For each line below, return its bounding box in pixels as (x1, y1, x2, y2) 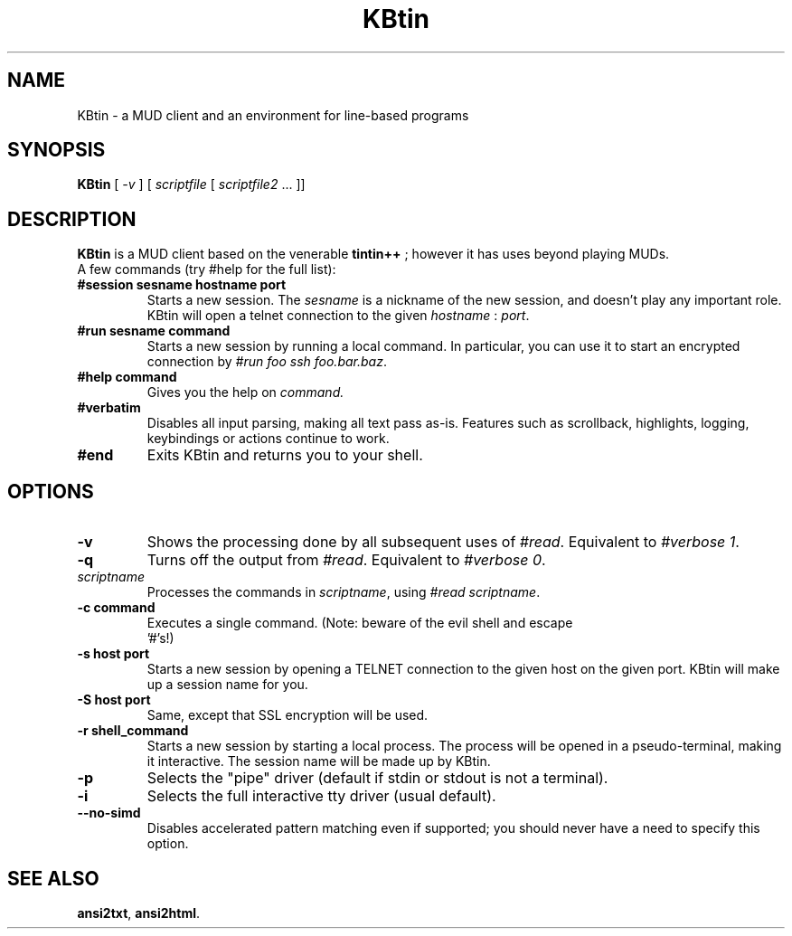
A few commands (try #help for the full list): (77, 261, 336, 278)
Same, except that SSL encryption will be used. (146, 707, 429, 723)
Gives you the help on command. (146, 384, 344, 401)
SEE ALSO (7, 866, 99, 890)
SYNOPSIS (7, 138, 106, 162)
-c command (77, 600, 156, 616)
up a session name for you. (146, 676, 308, 693)
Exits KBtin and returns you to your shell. (146, 446, 423, 465)
